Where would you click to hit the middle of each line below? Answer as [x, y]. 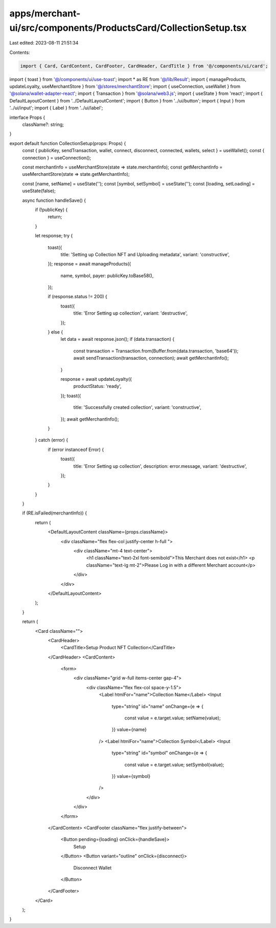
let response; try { [54, 236]
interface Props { [27, 117]
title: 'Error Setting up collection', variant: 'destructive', [131, 313]
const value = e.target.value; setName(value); [172, 718]
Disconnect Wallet [93, 868]
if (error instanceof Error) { [76, 449]
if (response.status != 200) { [77, 297]
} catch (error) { [52, 440]
